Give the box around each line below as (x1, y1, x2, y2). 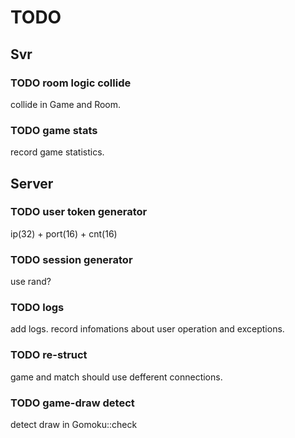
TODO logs (10, 301, 65, 315)
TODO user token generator (10, 205, 148, 219)
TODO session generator (10, 252, 133, 266)
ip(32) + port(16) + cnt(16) (10, 227, 118, 240)
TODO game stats (10, 123, 98, 137)
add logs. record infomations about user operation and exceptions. (10, 323, 285, 335)
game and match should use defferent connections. (10, 371, 223, 383)
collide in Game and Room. (10, 98, 122, 110)
